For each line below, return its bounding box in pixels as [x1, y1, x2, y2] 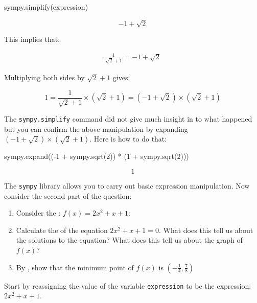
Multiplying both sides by [4, 72, 85, 82]
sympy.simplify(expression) [4, 2, 88, 12]
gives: [112, 72, 130, 82]
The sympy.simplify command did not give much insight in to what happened [4, 113, 252, 124]
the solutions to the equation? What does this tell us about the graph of [16, 235, 243, 245]
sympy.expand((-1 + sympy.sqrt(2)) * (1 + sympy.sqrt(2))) [4, 151, 189, 161]
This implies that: [4, 34, 60, 44]
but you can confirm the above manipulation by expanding [4, 123, 188, 134]
